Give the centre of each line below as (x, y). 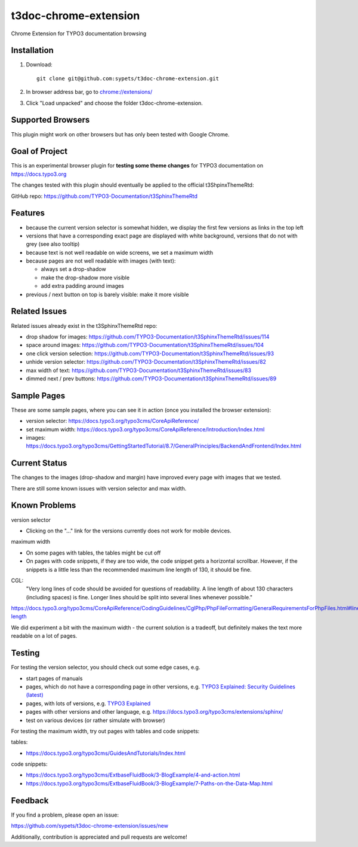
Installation (32, 51)
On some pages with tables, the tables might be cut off (93, 553)
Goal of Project (39, 152)
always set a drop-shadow (74, 269)
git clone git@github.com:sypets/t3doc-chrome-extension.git (128, 78)
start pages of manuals (54, 678)
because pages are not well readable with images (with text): (101, 261)
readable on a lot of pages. (44, 636)
